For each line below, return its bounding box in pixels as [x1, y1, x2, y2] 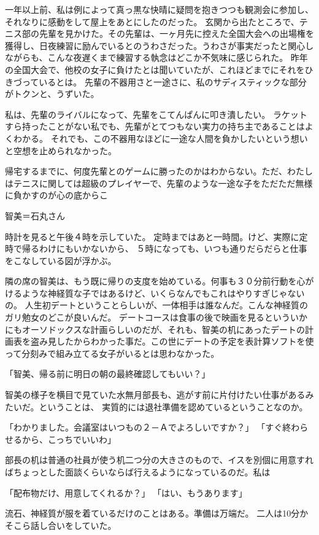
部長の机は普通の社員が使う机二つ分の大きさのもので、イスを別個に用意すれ [5, 453, 314, 466]
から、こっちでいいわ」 [21, 432, 117, 445]
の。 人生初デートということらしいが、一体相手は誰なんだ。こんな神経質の [5, 299, 308, 311]
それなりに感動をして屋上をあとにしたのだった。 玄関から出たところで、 [5, 15, 299, 28]
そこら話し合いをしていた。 [5, 518, 117, 531]
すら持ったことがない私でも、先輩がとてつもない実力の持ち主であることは [5, 120, 305, 133]
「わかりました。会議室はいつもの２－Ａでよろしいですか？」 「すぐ [5, 421, 283, 434]
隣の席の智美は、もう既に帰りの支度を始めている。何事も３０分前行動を [5, 275, 297, 287]
